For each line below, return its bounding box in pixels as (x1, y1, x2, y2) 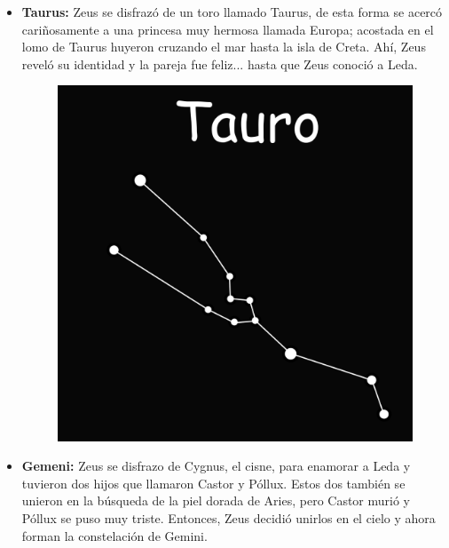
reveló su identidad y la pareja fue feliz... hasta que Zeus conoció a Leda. (21, 54, 418, 73)
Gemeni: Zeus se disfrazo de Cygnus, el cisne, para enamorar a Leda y (21, 457, 411, 475)
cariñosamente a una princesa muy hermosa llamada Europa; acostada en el (21, 20, 434, 38)
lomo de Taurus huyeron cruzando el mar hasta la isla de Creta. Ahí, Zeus (21, 37, 426, 56)
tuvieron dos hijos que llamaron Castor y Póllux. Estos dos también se (21, 473, 406, 492)
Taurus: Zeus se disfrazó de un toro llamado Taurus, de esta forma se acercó (21, 3, 443, 20)
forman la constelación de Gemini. (21, 526, 208, 544)
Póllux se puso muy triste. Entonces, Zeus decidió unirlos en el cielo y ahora (21, 508, 436, 527)
